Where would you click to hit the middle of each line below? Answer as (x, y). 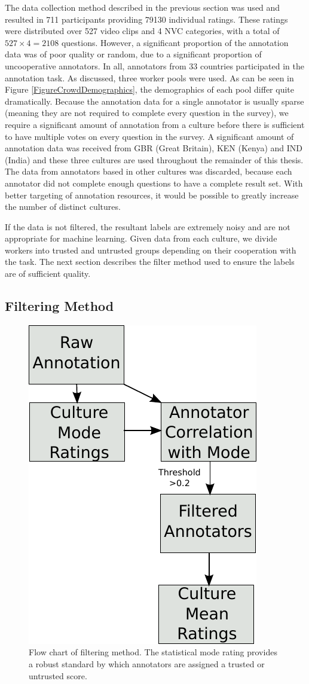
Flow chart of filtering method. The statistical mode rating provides (153, 652)
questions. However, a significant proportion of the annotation (175, 42)
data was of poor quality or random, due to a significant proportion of (133, 54)
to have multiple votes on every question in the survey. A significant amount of (149, 136)
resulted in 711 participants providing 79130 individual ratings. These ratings (146, 19)
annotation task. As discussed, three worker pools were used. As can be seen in (149, 77)
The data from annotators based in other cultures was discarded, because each (149, 171)
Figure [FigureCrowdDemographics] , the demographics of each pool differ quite (149, 89)
